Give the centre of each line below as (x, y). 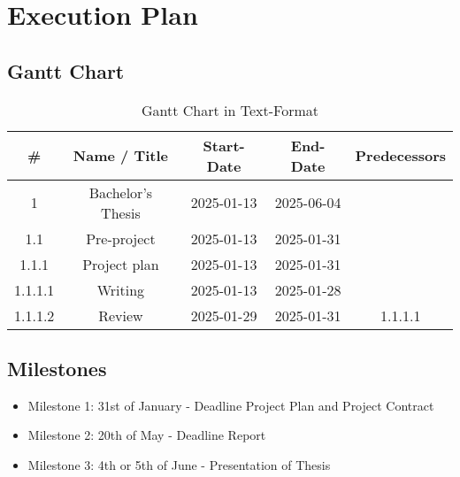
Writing (121, 289)
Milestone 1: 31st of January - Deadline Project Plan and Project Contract (231, 405)
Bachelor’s (121, 192)
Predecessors (400, 156)
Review (121, 315)
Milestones (57, 368)
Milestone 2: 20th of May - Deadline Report (147, 435)
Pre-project (121, 238)
